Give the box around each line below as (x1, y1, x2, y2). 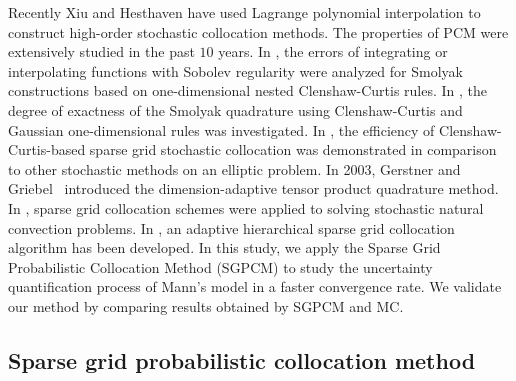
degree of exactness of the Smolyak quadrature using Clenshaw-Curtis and (8, 99, 463, 120)
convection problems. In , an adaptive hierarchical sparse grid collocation (8, 217, 455, 238)
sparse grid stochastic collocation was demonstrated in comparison (89, 139, 497, 160)
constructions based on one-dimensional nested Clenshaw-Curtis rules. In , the (8, 80, 488, 101)
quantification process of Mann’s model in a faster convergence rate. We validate (8, 276, 502, 297)
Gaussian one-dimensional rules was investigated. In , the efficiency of (8, 119, 435, 140)
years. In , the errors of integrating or (218, 41, 448, 62)
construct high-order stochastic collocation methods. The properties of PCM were (8, 21, 509, 42)
